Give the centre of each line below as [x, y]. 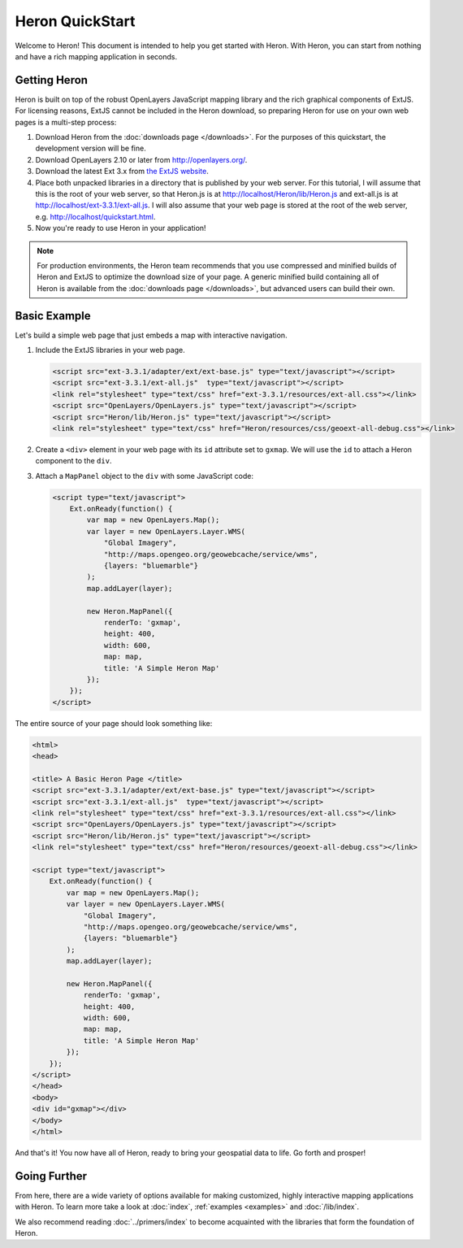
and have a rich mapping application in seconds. [96, 56]
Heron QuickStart [75, 21]
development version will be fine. [91, 148]
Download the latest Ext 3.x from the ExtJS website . [122, 172]
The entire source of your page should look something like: [114, 723]
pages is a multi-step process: [66, 122]
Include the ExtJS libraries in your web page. [110, 350]
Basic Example [53, 316]
